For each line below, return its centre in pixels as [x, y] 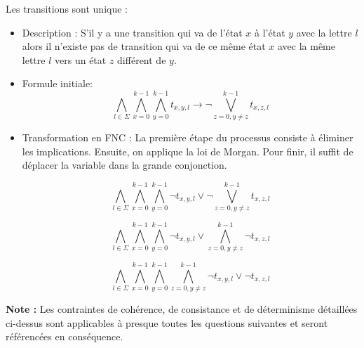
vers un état [81, 59]
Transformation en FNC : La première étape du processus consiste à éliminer [188, 137]
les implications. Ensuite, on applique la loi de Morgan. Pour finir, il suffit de [188, 151]
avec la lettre [324, 32]
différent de [142, 59]
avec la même [306, 46]
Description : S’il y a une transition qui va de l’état [132, 32]
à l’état [270, 32]
